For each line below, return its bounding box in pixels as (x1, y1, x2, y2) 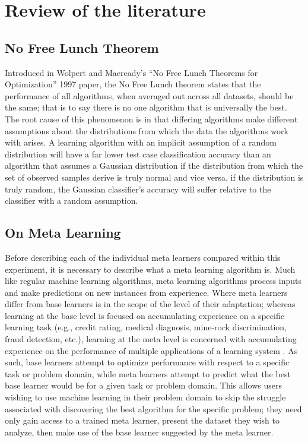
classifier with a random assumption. (5, 194, 138, 207)
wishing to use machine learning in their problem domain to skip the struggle (5, 391, 286, 403)
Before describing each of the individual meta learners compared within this (5, 251, 281, 263)
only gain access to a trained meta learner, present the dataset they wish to (5, 414, 280, 427)
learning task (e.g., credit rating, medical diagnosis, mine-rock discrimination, (5, 321, 287, 333)
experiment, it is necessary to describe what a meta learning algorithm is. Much (5, 263, 296, 275)
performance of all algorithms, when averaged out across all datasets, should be (5, 89, 294, 102)
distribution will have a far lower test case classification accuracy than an (5, 147, 271, 160)
